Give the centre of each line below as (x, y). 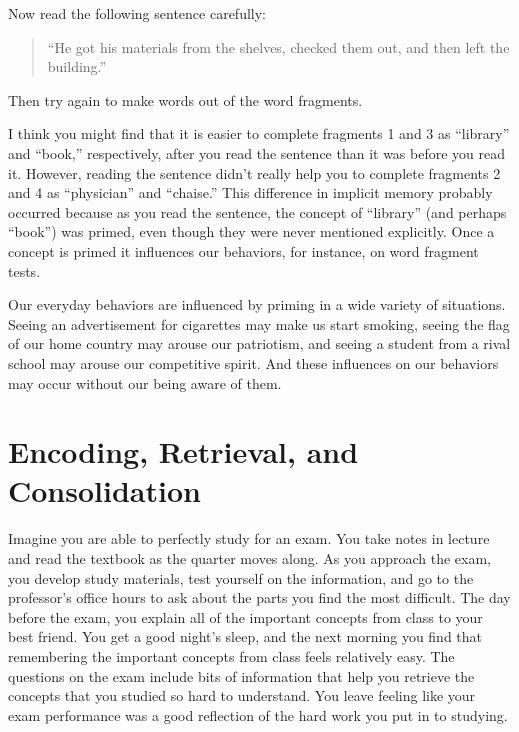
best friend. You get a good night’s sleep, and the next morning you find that (245, 636)
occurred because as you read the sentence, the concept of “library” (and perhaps (257, 211)
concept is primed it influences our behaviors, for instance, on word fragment (243, 250)
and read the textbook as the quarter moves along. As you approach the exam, (249, 558)
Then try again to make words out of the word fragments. (185, 99)
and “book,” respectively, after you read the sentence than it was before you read (257, 152)
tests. (24, 270)
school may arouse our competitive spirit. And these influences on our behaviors (253, 362)
